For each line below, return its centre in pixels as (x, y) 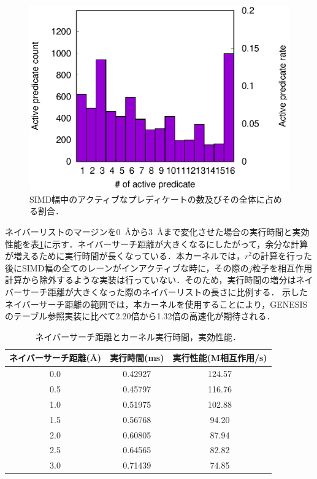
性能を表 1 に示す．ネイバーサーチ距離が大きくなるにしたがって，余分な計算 (157, 243)
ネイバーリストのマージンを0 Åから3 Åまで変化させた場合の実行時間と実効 (157, 231)
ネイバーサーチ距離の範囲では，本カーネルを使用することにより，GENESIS (156, 304)
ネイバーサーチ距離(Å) (55, 358)
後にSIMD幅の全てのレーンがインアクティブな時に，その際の (127, 267)
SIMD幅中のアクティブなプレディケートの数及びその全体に (147, 199)
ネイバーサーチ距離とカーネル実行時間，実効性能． (138, 336)
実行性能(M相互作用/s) (220, 358)
